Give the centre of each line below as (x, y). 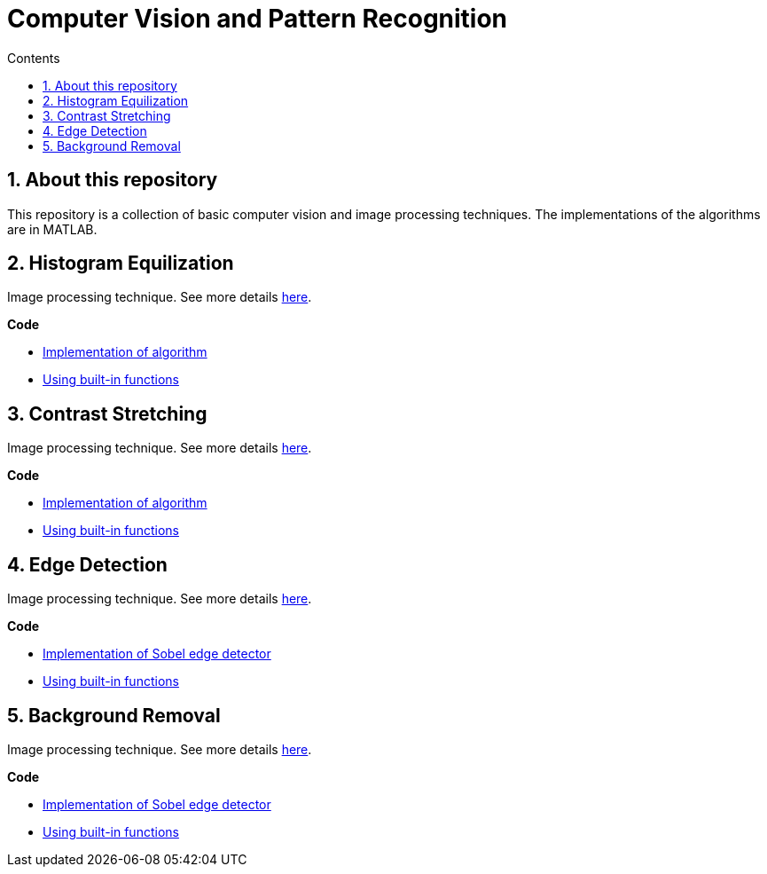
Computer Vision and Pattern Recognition (258, 19)
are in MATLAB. (52, 229)
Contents (34, 58)
